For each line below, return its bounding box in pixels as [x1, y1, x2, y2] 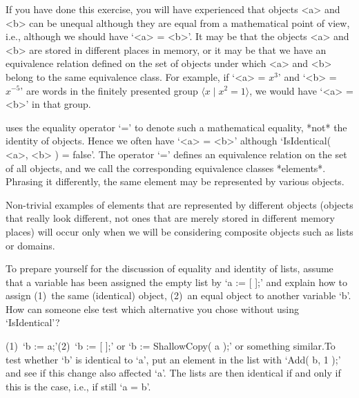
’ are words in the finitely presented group [20, 83, 198, 97]
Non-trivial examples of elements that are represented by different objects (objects [6, 197, 353, 211]
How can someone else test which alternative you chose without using [6, 301, 300, 316]
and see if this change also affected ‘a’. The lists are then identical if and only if [6, 366, 341, 380]
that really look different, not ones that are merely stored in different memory [6, 211, 335, 225]
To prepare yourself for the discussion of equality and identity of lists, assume [6, 261, 333, 276]
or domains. [6, 238, 55, 252]
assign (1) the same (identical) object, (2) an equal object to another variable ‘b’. [6, 288, 351, 303]
